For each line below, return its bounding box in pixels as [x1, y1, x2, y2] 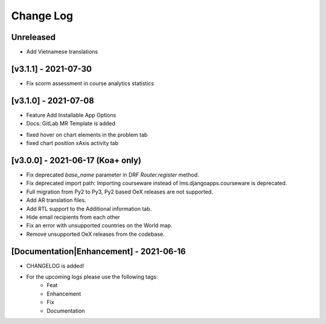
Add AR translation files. [26, 196, 87, 204]
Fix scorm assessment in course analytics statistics [26, 79, 154, 87]
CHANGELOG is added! [26, 262, 85, 269]
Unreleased [11, 32, 56, 42]
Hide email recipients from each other [26, 213, 121, 221]
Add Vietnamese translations [26, 48, 98, 56]
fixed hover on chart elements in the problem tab [26, 131, 148, 138]
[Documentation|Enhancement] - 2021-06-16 [11, 246, 187, 256]
